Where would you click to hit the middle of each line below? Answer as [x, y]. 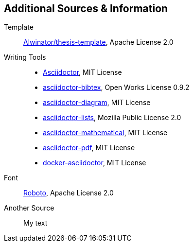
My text [35, 223]
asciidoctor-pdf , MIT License [89, 148]
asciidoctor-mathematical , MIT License [105, 133]
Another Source [29, 208]
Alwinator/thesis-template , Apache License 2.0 [98, 42]
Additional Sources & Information [86, 9]
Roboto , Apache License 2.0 [69, 193]
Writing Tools [25, 57]
